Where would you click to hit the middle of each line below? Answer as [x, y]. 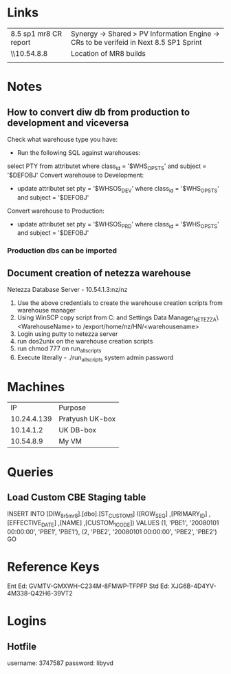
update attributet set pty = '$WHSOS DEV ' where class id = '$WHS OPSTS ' [118, 189]
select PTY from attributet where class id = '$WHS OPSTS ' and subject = [107, 167]
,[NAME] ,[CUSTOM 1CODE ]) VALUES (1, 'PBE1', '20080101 [139, 523]
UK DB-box [77, 430]
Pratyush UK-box [87, 419]
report [21, 42]
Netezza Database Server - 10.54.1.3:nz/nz [67, 290]
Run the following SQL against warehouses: [79, 152]
